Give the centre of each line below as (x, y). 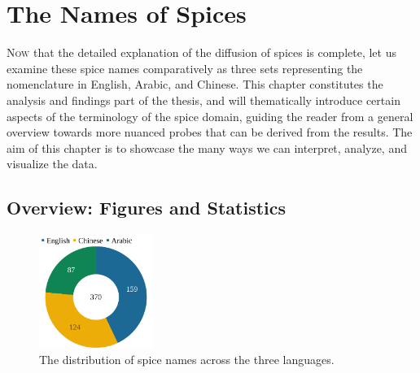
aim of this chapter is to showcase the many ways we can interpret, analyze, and (207, 147)
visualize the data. (52, 164)
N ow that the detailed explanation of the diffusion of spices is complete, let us (201, 52)
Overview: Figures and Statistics (147, 208)
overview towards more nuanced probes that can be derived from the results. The (210, 132)
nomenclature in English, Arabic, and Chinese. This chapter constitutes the (195, 84)
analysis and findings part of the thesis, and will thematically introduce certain (203, 100)
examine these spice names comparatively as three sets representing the (185, 68)
